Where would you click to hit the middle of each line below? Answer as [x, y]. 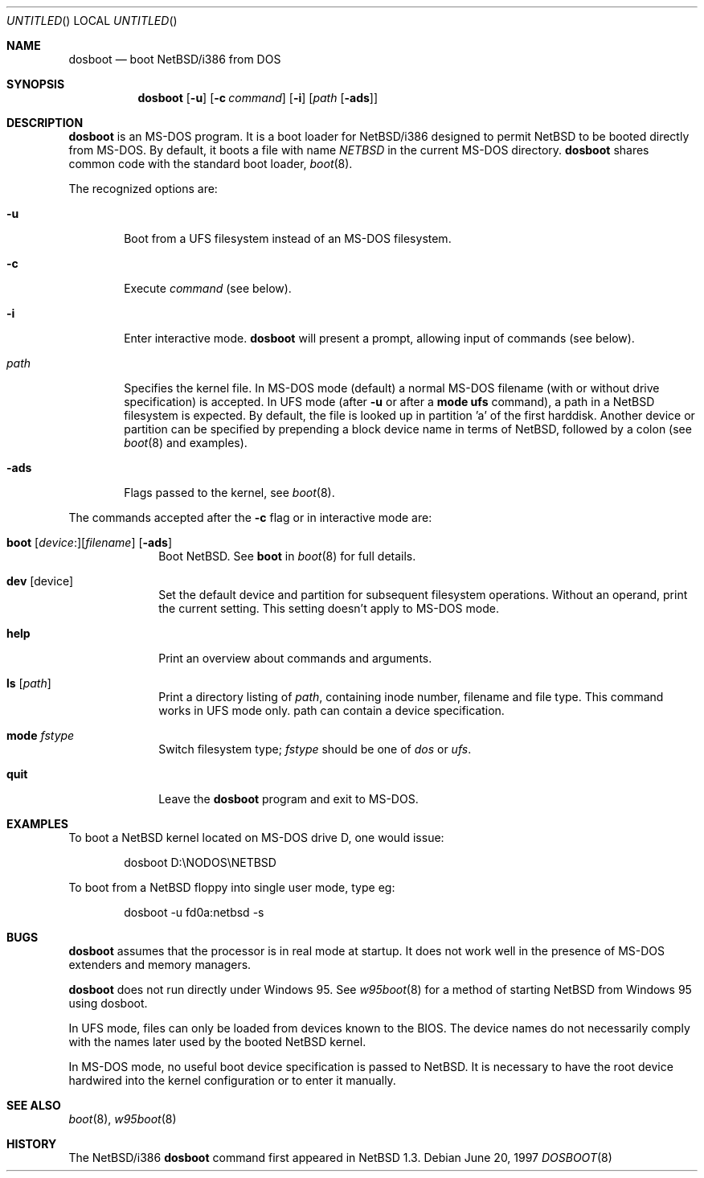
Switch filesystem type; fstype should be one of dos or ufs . [315, 749]
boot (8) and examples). [186, 443]
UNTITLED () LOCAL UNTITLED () [92, 21]
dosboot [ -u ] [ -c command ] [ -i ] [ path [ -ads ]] [258, 98]
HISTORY [32, 1144]
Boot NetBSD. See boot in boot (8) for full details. [287, 556]
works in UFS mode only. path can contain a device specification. [332, 710]
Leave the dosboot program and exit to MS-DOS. [289, 799]
